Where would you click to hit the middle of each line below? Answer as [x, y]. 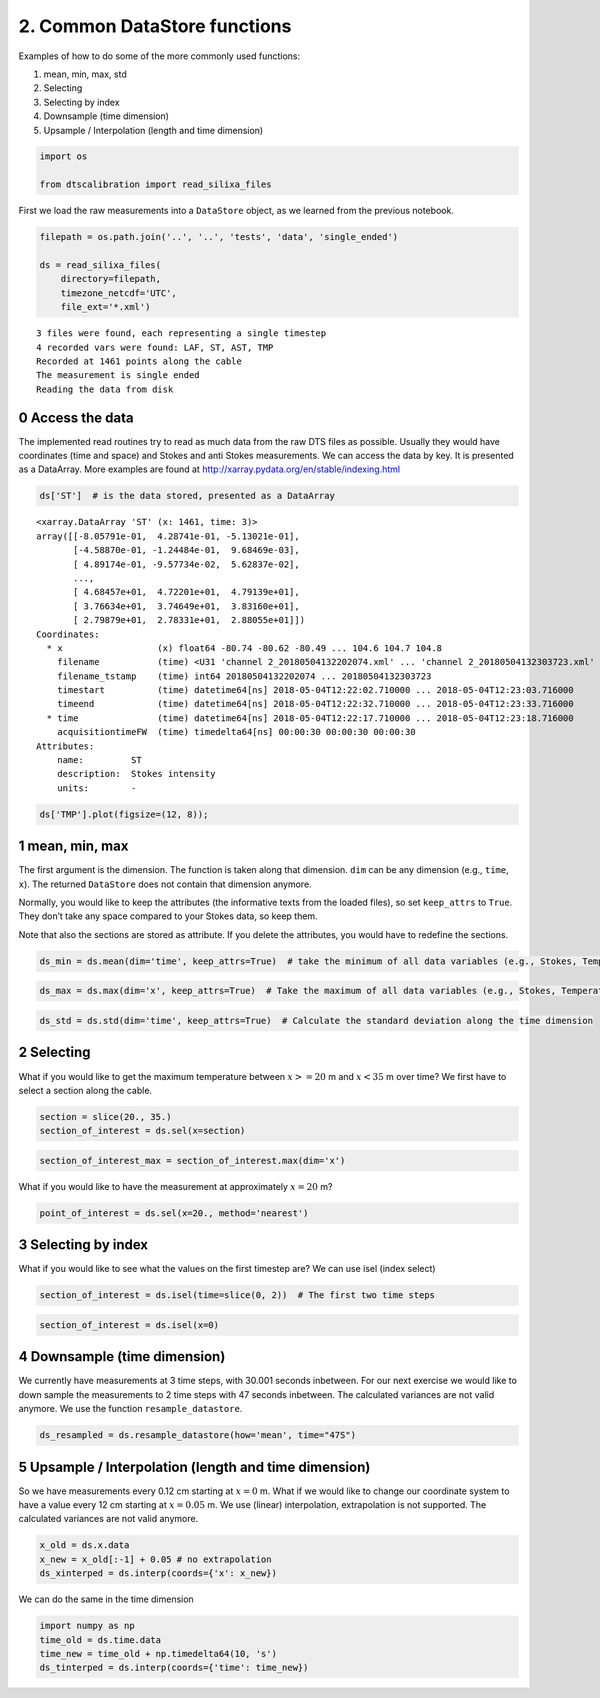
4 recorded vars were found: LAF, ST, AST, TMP [155, 347]
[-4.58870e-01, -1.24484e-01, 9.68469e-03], [186, 550]
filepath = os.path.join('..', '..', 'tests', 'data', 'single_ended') [219, 237]
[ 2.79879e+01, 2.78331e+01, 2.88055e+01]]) [189, 620]
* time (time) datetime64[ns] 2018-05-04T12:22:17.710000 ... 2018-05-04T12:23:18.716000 [310, 718]
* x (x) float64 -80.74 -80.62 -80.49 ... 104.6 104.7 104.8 [244, 648]
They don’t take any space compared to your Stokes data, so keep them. [168, 916]
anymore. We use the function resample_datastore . [130, 1409]
